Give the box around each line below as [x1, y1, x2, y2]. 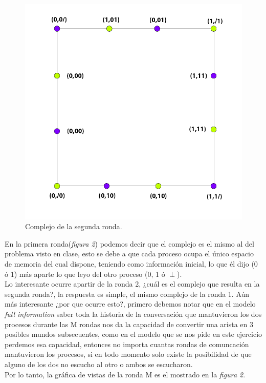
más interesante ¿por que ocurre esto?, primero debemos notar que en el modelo [5, 298, 256, 309]
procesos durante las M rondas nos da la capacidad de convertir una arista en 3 [5, 318, 254, 329]
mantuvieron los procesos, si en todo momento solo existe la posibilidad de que [5, 349, 252, 359]
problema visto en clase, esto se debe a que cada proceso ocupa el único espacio [5, 248, 254, 259]
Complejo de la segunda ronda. [25, 221, 122, 232]
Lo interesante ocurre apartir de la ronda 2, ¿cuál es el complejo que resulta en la [5, 278, 260, 289]
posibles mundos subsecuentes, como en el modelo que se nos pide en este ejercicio [5, 329, 262, 339]
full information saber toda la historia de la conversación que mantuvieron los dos [5, 309, 262, 319]
